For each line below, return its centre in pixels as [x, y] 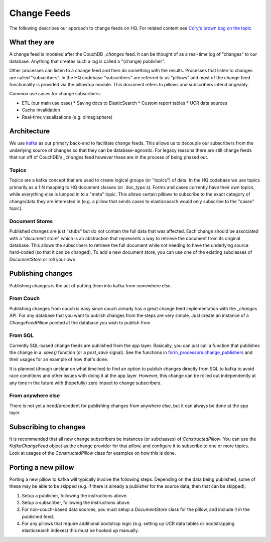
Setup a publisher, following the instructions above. [75, 495]
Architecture [30, 131]
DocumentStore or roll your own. [43, 259]
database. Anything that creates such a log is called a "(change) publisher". [87, 61]
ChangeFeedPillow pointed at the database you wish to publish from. [81, 322]
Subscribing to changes [47, 427]
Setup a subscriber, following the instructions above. [76, 502]
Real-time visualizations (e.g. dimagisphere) [67, 117]
